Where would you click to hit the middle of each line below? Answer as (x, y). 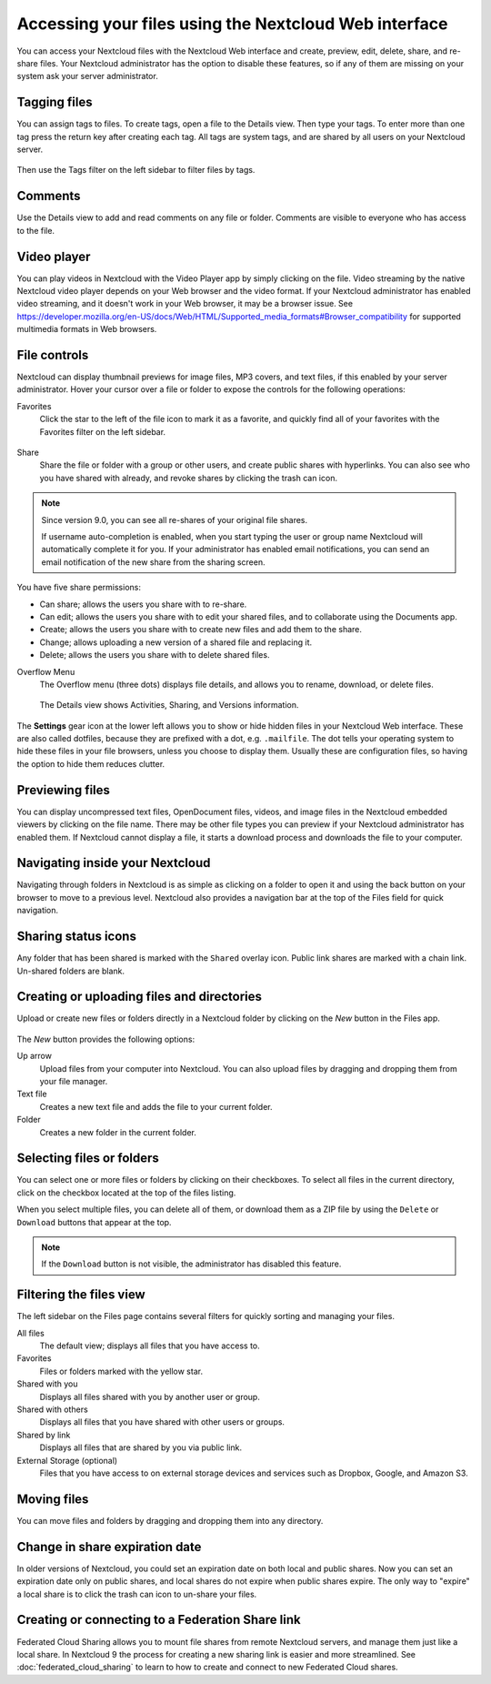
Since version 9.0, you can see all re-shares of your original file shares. (175, 519)
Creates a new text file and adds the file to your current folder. (156, 1106)
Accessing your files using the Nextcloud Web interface (232, 24)
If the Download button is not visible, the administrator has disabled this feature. (191, 1264)
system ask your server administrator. (87, 76)
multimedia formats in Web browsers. (87, 329)
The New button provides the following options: (106, 1039)
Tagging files (55, 102)
